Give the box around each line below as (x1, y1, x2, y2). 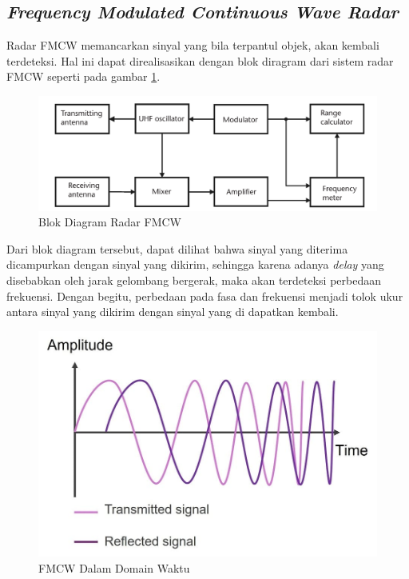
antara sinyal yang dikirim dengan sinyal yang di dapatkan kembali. (6, 303, 339, 320)
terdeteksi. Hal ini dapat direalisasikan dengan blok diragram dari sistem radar (6, 52, 394, 69)
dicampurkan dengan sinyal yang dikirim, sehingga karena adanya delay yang (6, 256, 384, 273)
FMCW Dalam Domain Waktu (38, 559, 190, 576)
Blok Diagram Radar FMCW (38, 214, 181, 230)
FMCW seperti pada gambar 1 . (6, 68, 161, 85)
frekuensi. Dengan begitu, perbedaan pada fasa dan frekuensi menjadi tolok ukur (6, 287, 403, 304)
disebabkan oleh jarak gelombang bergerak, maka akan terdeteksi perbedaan (6, 272, 381, 289)
